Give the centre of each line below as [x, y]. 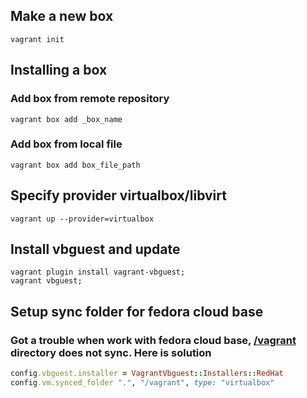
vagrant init [37, 39]
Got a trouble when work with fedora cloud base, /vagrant [153, 340]
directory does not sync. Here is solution [111, 352]
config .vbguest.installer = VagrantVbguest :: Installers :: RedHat [147, 374]
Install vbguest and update [95, 249]
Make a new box [62, 16]
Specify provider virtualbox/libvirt [118, 195]
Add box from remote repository [90, 99]
